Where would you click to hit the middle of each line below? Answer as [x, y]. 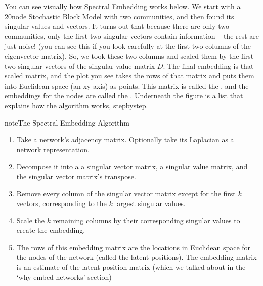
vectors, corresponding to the [61, 203]
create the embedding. [51, 230]
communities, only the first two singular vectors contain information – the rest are [132, 36]
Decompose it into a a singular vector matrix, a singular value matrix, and [132, 166]
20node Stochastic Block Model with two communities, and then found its [119, 16]
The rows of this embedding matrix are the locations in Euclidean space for [134, 247]
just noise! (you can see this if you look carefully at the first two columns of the [128, 46]
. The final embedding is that [208, 66]
